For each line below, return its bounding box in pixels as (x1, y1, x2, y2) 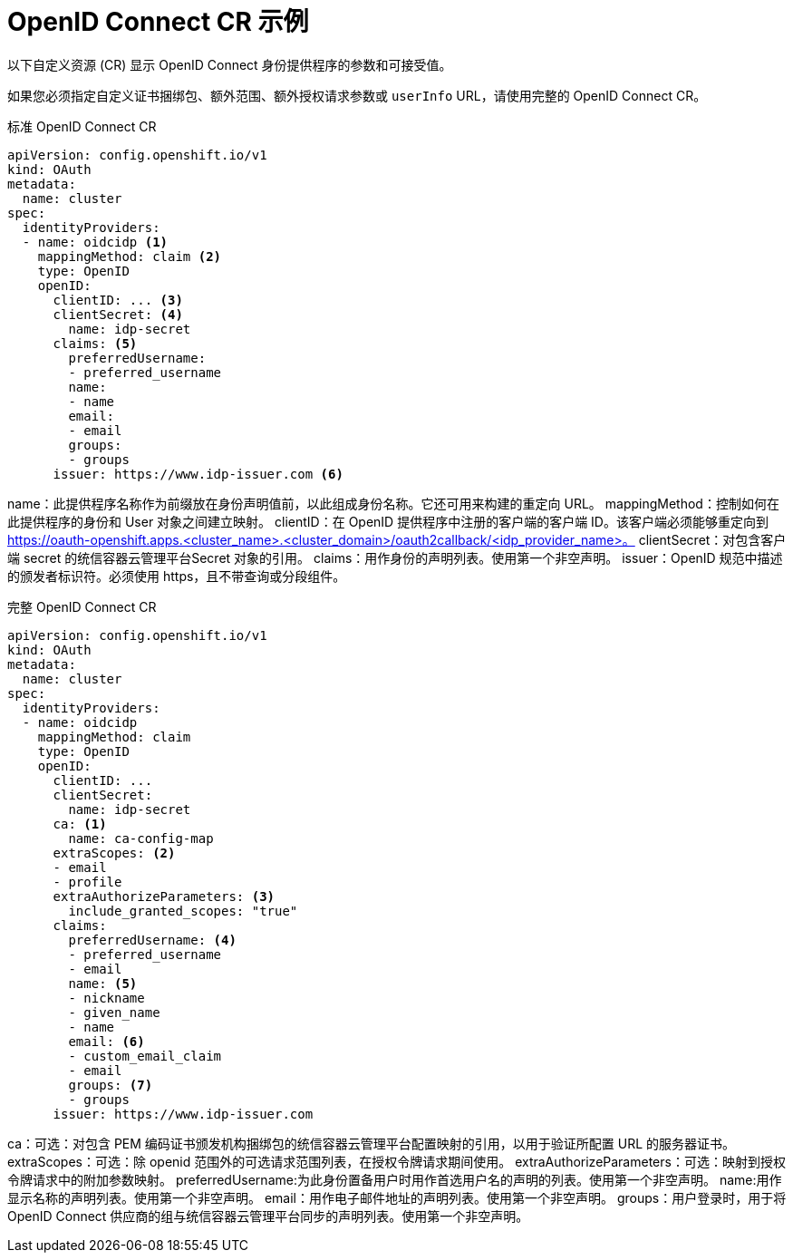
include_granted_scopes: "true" (68, 903, 298, 918)
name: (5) (68, 975, 138, 991)
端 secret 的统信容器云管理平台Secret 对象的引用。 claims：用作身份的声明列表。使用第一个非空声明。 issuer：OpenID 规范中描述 (7, 549, 783, 566)
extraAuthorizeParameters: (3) (53, 888, 276, 904)
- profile (53, 874, 122, 889)
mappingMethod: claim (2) (37, 248, 222, 264)
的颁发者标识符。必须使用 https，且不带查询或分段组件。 (7, 567, 346, 584)
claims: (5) (53, 335, 138, 351)
